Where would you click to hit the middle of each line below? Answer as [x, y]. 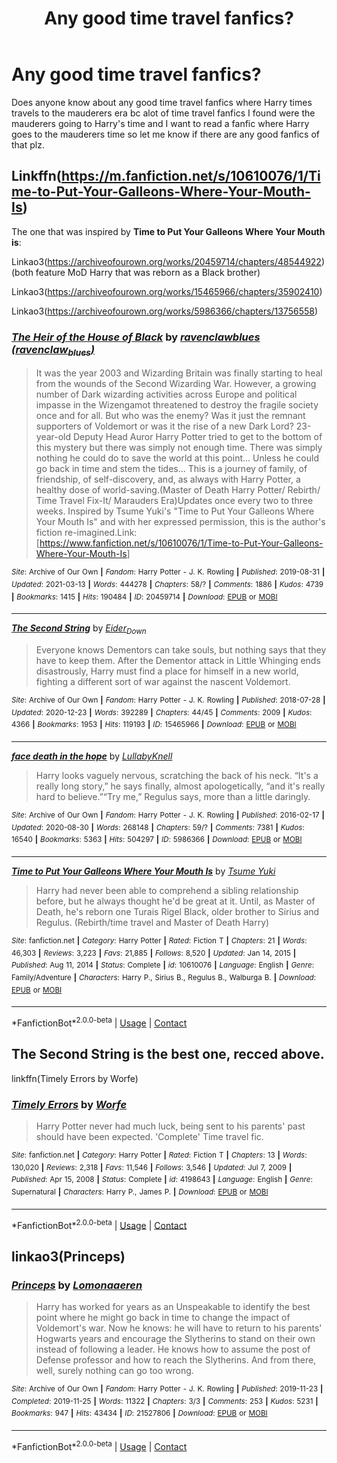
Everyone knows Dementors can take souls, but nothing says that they [181, 650]
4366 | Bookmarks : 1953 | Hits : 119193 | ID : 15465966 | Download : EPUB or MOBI [154, 725]
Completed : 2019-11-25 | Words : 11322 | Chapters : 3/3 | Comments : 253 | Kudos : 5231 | [165, 1401]
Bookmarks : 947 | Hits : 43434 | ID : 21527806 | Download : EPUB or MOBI [139, 1413]
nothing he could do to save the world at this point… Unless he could [177, 458]
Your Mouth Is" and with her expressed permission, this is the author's [180, 522]
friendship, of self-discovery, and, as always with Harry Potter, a [168, 479]
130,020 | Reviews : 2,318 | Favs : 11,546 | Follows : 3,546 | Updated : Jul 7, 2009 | [152, 1167]
